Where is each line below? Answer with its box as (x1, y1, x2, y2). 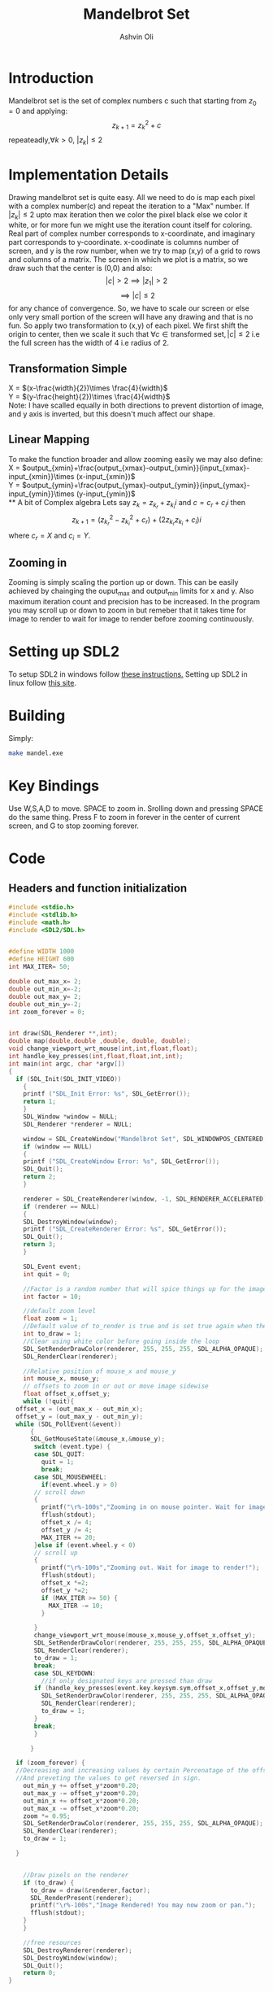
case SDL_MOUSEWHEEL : (33, 1473, 107, 1481)
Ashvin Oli (119, 32, 154, 41)
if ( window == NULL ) (23, 1142, 93, 1151)
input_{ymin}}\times (8, 489, 75, 499)
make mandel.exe (8, 749, 63, 757)
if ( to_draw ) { (23, 1878, 75, 1887)
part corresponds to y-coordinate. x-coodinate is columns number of (8, 238, 240, 247)
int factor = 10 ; (23, 1292, 82, 1301)
